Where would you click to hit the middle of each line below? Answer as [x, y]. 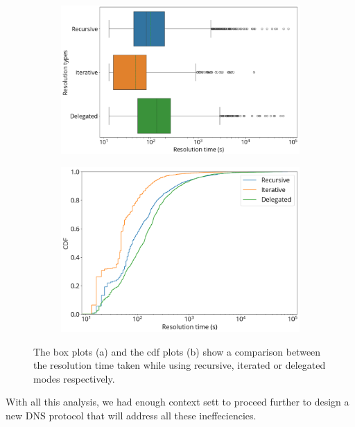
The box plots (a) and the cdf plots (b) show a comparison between [177, 351]
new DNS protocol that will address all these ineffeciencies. [131, 415]
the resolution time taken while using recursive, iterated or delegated [180, 365]
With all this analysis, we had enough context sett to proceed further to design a [177, 402]
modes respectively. [74, 378]
